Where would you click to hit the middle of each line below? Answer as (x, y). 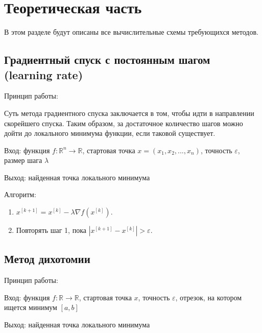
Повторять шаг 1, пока (51, 230)
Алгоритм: (20, 194)
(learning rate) (44, 74)
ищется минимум (31, 307)
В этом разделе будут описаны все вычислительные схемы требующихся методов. (131, 32)
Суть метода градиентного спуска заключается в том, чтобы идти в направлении (129, 113)
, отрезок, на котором (209, 297)
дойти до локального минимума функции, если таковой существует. (110, 133)
